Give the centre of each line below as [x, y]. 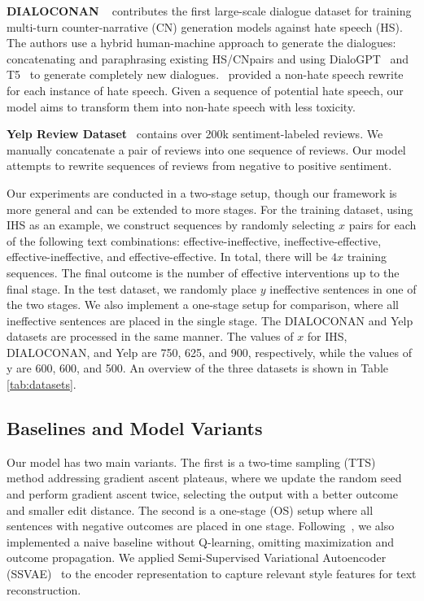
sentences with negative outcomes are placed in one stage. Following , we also [201, 526]
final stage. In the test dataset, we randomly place [132, 288]
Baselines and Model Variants [135, 428]
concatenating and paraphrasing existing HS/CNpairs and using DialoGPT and [208, 58]
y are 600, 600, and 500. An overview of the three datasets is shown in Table [197, 368]
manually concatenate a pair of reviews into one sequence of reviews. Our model [206, 149]
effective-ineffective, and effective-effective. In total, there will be [167, 257]
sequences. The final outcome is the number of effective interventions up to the [203, 272]
